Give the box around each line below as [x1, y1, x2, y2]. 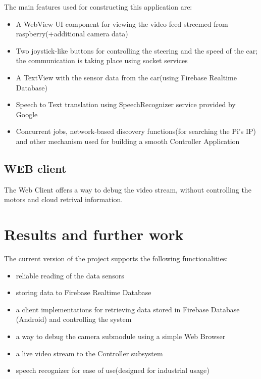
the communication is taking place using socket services [16, 55, 188, 66]
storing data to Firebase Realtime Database [16, 287, 151, 298]
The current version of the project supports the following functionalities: [4, 253, 228, 264]
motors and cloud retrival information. [4, 194, 123, 205]
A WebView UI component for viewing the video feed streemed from [16, 18, 228, 29]
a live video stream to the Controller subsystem [16, 348, 163, 358]
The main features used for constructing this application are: [4, 2, 192, 12]
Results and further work [4, 224, 184, 245]
